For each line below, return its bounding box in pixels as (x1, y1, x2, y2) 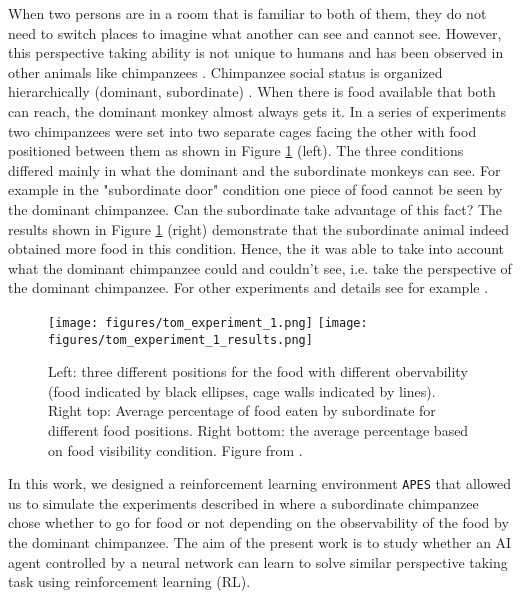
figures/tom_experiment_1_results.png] (48, 332, 313, 347)
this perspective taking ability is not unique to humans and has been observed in (8, 42, 504, 63)
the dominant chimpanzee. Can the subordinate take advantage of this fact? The (8, 198, 503, 219)
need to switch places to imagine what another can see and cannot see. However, (8, 22, 502, 43)
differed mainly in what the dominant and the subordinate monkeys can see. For (8, 159, 501, 180)
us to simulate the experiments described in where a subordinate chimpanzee (8, 492, 479, 513)
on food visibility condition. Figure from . (48, 439, 303, 460)
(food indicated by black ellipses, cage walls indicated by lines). (48, 380, 436, 401)
